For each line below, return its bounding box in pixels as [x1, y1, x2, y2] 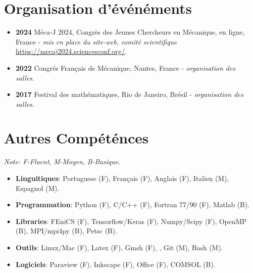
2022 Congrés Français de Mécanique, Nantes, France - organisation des [15, 62, 236, 73]
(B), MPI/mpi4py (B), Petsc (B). [15, 226, 117, 236]
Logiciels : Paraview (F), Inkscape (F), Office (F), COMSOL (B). [15, 259, 215, 269]
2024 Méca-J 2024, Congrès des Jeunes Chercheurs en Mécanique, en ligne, [15, 27, 245, 37]
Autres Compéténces [4, 128, 149, 148]
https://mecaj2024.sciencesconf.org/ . [15, 46, 127, 56]
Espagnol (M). [15, 182, 59, 193]
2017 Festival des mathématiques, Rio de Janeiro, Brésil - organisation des [15, 89, 244, 99]
